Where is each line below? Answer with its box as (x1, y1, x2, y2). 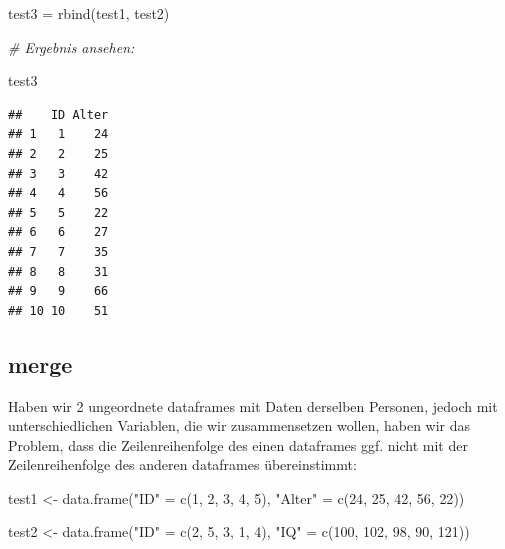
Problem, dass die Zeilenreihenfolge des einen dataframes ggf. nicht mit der (8, 434, 468, 455)
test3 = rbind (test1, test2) (8, 3, 170, 23)
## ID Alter (8, 107, 109, 122)
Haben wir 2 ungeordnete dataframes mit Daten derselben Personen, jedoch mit (8, 395, 498, 416)
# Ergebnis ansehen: (8, 36, 135, 57)
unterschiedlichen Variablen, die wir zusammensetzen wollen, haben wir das (8, 415, 471, 436)
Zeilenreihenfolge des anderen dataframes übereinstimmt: (8, 454, 357, 475)
